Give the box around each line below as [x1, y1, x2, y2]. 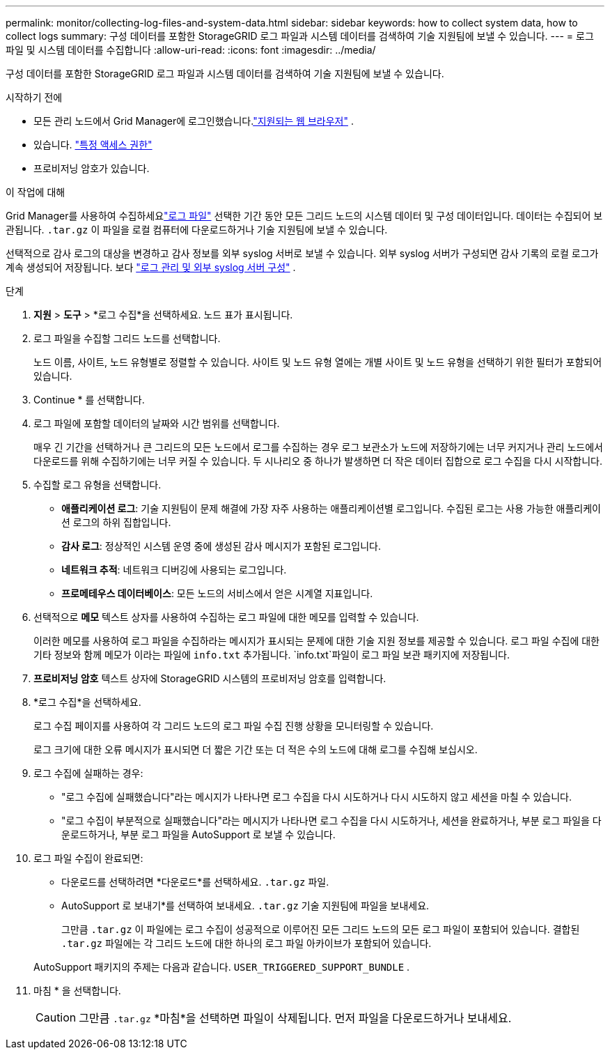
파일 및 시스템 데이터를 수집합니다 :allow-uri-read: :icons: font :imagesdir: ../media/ [6, 44, 376, 56]
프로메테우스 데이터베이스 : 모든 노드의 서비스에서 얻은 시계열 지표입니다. [61, 587, 373, 599]
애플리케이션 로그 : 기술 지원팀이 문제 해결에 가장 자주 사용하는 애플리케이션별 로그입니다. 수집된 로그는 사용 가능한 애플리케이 [61, 502, 601, 514]
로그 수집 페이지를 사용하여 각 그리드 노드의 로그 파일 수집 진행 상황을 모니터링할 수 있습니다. [33, 720, 434, 732]
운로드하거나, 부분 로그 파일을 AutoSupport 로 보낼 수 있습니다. [61, 829, 336, 840]
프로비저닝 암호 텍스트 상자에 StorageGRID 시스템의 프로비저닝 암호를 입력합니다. [33, 672, 386, 684]
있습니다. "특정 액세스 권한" [33, 139, 152, 151]
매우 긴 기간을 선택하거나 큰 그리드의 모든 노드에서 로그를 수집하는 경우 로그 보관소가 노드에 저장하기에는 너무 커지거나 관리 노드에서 [33, 441, 603, 453]
